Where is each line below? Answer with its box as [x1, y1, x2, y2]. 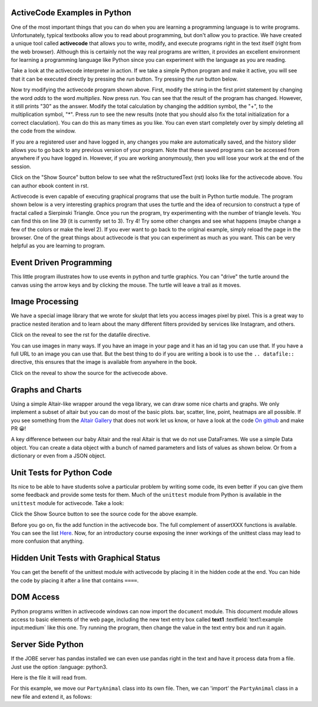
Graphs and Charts [11, 384, 82, 394]
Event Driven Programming [11, 258, 112, 268]
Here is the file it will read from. [11, 674, 87, 681]
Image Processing [11, 297, 79, 307]
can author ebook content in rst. [11, 182, 89, 189]
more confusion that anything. [11, 537, 84, 545]
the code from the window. [11, 127, 77, 135]
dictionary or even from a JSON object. [11, 452, 106, 459]
